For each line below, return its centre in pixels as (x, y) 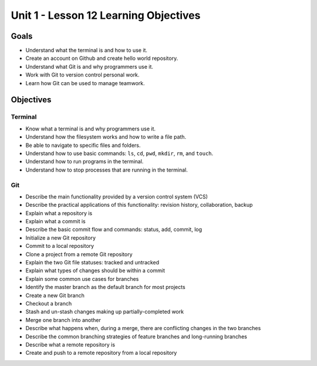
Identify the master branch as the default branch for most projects (105, 287)
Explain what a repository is (59, 213)
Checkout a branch (49, 303)
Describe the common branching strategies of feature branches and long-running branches (136, 336)
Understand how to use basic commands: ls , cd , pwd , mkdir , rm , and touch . (119, 153)
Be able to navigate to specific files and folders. (83, 145)
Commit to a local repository (60, 246)
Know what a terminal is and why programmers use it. (90, 129)
